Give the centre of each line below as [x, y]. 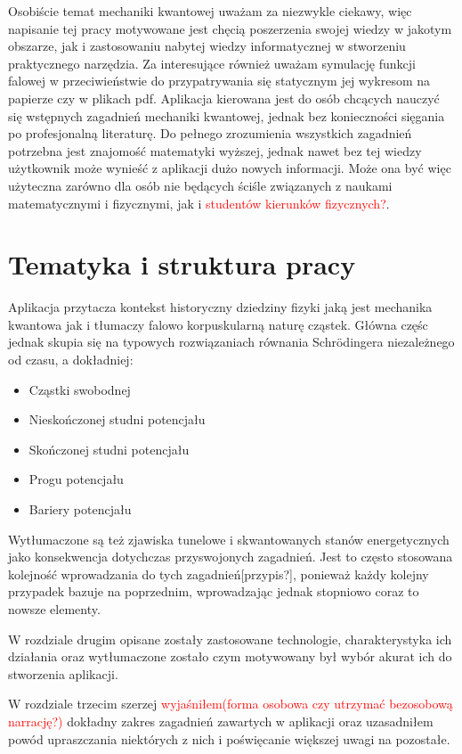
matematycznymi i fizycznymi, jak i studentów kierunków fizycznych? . [199, 203]
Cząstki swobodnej [80, 389]
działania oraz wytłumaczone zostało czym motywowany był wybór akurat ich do [230, 656]
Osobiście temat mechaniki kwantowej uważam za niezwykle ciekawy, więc [210, 11]
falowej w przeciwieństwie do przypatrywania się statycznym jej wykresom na [219, 81]
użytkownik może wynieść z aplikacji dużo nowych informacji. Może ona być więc [230, 168]
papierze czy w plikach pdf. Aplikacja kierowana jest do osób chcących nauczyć [224, 98]
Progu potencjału [76, 479]
